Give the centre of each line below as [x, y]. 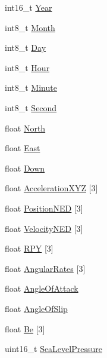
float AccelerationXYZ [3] [51, 188]
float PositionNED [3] [44, 208]
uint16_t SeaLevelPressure [53, 349]
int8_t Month [30, 27]
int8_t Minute [31, 88]
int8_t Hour [27, 67]
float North [25, 128]
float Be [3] [25, 328]
